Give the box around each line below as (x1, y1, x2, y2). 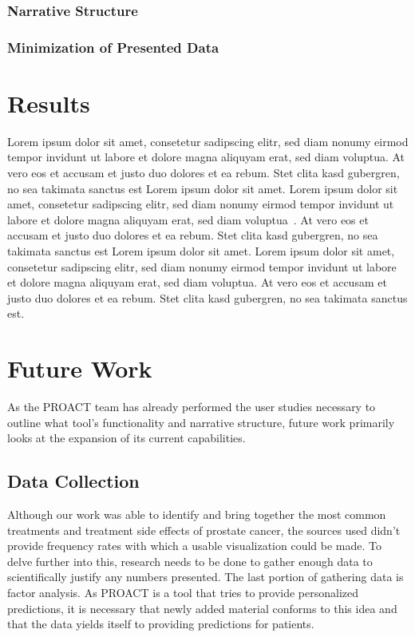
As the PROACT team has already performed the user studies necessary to (7, 398, 376, 415)
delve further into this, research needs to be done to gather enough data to (7, 552, 373, 569)
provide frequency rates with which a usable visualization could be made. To (7, 537, 381, 554)
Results (7, 86, 90, 119)
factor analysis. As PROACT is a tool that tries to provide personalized (7, 584, 359, 601)
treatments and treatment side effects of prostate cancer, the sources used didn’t (7, 521, 401, 538)
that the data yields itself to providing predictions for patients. (7, 615, 314, 632)
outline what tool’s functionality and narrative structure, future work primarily (7, 413, 395, 430)
